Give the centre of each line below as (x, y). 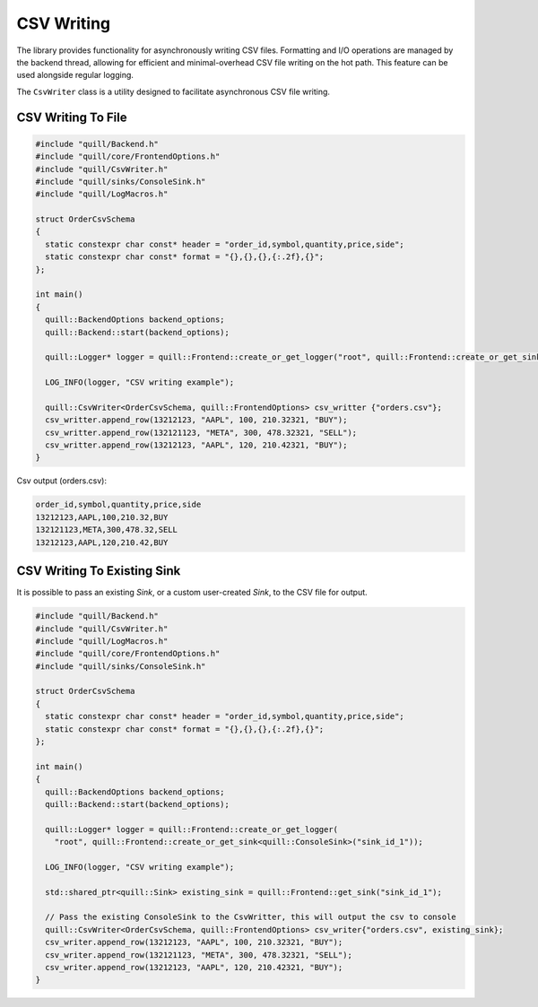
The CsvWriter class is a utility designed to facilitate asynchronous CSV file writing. (174, 91)
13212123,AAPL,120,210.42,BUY (102, 542)
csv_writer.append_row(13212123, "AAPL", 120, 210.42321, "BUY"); (194, 968)
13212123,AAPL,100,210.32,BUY (102, 517)
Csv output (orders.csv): (62, 481)
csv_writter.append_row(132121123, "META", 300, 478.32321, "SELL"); (201, 432)
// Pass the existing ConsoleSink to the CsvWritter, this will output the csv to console (251, 917)
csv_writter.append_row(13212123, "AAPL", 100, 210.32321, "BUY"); (196, 420)
